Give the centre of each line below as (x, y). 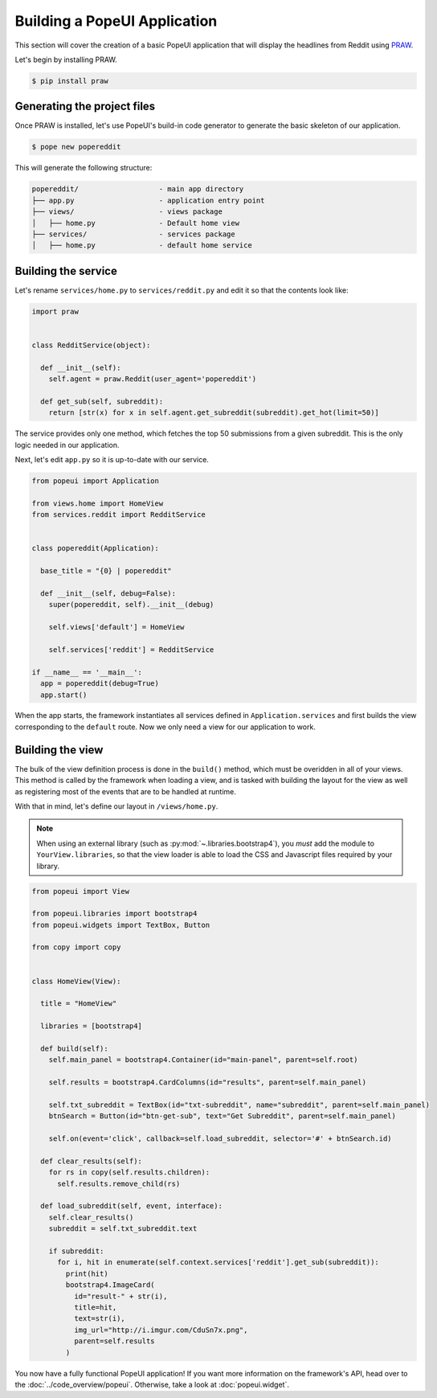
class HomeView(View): (76, 981)
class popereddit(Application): (96, 548)
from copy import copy (76, 947)
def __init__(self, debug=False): (108, 593)
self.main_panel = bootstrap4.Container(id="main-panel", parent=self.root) (203, 1060)
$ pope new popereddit (76, 147)
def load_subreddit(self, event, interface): (131, 1206)
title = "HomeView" (79, 1004)
